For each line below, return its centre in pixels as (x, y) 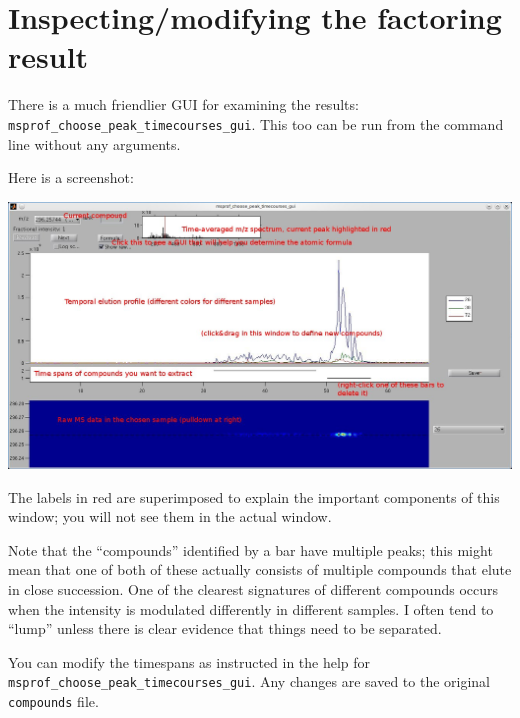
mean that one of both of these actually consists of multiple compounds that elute (260, 569)
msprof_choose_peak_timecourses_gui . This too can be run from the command (256, 123)
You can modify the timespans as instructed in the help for (189, 661)
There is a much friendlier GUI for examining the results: (183, 104)
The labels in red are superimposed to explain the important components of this (254, 496)
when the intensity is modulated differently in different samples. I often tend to (251, 608)
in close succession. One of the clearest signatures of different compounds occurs (253, 588)
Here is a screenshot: (71, 177)
